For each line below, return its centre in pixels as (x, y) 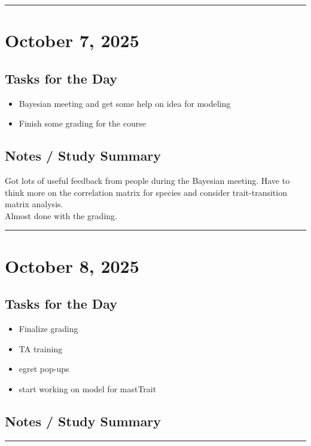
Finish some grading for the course (82, 123)
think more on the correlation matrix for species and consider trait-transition (146, 192)
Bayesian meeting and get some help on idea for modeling (125, 103)
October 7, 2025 (72, 40)
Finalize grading (48, 328)
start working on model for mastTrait (88, 388)
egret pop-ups (44, 369)
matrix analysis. (34, 204)
